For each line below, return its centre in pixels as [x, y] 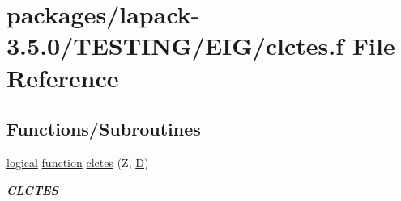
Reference [63, 77]
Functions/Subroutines [104, 129]
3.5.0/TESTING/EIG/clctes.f [175, 46]
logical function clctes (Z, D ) [78, 162]
